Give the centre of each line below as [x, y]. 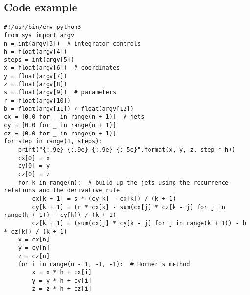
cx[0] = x [34, 158]
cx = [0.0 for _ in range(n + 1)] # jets [74, 117]
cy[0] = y [34, 166]
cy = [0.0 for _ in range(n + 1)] [60, 125]
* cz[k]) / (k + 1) [36, 231]
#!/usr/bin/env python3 [43, 27]
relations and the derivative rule [62, 191]
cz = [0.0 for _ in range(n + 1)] [60, 133]
